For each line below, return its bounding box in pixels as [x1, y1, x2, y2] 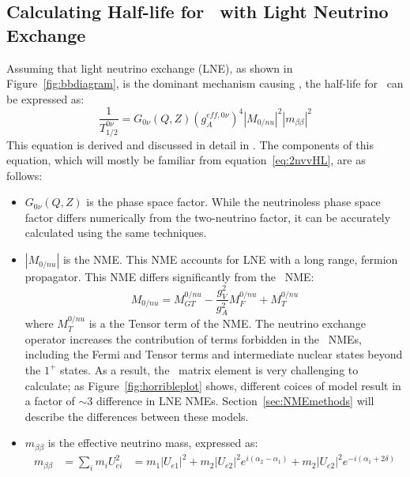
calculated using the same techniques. [24, 224, 207, 241]
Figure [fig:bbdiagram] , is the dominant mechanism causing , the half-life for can [6, 75, 404, 92]
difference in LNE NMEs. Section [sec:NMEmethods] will [96, 392, 374, 409]
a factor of [24, 392, 75, 409]
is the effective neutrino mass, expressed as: [47, 434, 258, 451]
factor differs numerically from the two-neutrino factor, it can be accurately [24, 208, 391, 225]
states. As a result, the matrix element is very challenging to [59, 361, 359, 377]
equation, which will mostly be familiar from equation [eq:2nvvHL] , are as [6, 152, 366, 168]
